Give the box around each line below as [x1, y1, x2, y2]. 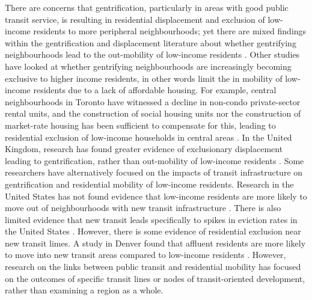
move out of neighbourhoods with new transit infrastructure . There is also [5, 201, 281, 214]
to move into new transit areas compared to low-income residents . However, [5, 248, 286, 261]
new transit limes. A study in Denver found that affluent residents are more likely [5, 236, 306, 249]
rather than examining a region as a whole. [5, 284, 164, 296]
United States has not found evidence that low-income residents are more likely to [5, 189, 307, 202]
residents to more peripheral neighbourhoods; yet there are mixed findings [33, 25, 307, 37]
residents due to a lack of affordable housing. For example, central [33, 84, 277, 96]
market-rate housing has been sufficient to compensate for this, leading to [5, 118, 276, 131]
